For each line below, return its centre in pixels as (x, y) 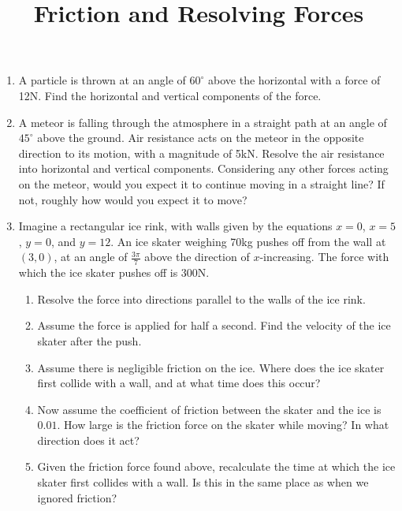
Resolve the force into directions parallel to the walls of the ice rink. (201, 298)
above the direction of (197, 257)
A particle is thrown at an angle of (102, 80)
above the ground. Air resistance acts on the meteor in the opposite (201, 138)
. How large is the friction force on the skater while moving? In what (223, 425)
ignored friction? (77, 497)
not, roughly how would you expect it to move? (133, 199)
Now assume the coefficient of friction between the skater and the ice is (209, 409)
